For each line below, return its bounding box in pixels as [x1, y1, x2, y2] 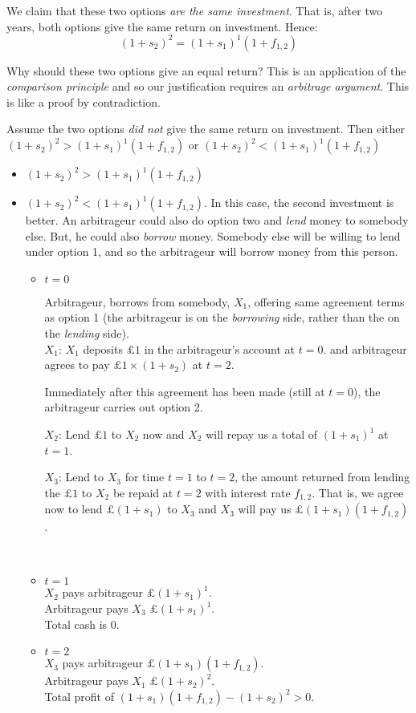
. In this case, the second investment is [204, 194, 394, 211]
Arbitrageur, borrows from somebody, [44, 293, 230, 310]
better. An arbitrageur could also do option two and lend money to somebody [25, 212, 409, 229]
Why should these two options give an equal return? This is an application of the [6, 62, 406, 79]
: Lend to [58, 468, 104, 485]
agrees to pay [44, 356, 110, 373]
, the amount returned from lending [235, 468, 410, 485]
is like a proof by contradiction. [6, 93, 161, 110]
